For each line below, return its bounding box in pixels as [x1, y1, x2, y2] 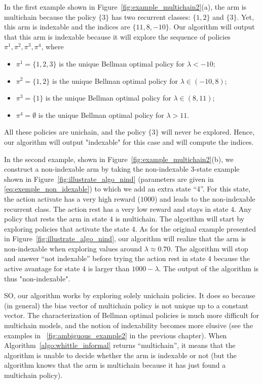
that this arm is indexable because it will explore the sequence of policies [4, 31, 231, 42]
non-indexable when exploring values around [4, 243, 142, 253]
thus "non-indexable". [4, 273, 70, 283]
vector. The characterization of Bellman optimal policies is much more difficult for [4, 310, 259, 321]
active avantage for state [4, 263, 80, 274]
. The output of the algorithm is [159, 263, 259, 274]
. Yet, [237, 11, 254, 22]
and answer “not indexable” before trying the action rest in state [4, 253, 206, 264]
